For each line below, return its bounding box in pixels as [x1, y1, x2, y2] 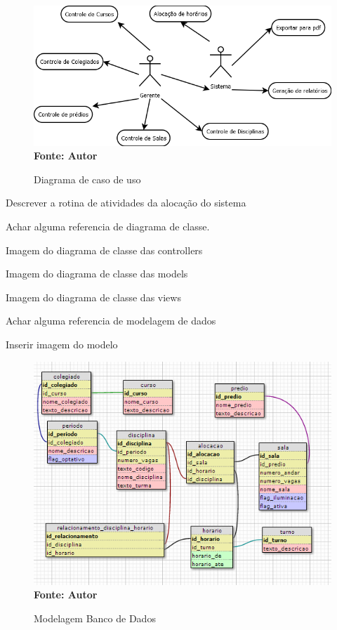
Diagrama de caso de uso [34, 171, 141, 186]
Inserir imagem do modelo [6, 336, 118, 351]
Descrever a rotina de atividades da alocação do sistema [6, 195, 246, 210]
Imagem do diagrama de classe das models [6, 266, 188, 281]
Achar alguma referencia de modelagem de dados [6, 313, 216, 328]
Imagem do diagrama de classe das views [6, 289, 181, 304]
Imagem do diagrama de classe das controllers [6, 242, 203, 257]
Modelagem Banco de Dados [34, 610, 156, 625]
